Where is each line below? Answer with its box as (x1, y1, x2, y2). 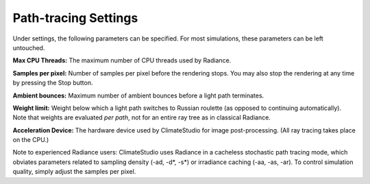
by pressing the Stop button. (12, 79, 93, 87)
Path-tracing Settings (12, 10, 138, 25)
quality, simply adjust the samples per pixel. (12, 168, 136, 176)
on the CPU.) (12, 136, 49, 144)
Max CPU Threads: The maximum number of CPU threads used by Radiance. (12, 56, 232, 65)
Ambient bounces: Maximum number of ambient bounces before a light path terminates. (12, 91, 264, 100)
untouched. (12, 43, 45, 51)
